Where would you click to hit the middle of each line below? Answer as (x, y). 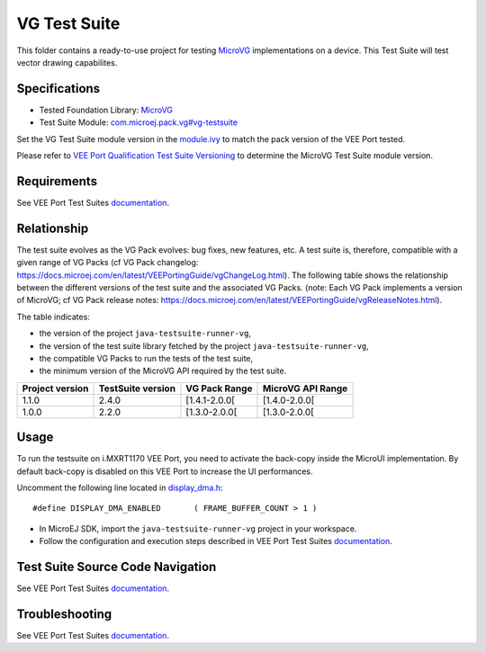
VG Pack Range (219, 389)
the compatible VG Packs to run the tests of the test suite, (146, 358)
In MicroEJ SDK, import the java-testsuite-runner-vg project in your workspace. (198, 528)
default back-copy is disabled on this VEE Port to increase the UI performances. (165, 471)
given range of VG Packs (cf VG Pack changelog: (108, 263)
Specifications (58, 89)
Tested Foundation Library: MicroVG (106, 110)
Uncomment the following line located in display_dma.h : (120, 488)
